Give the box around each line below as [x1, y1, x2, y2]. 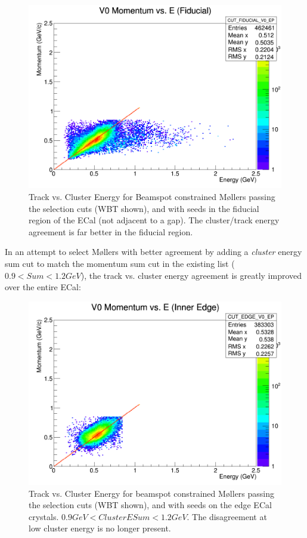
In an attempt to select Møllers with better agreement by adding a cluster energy [5, 245, 302, 258]
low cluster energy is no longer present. [29, 522, 171, 534]
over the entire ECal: [5, 281, 81, 293]
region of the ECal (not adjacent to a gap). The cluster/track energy [29, 214, 280, 226]
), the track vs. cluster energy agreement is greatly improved [80, 269, 302, 281]
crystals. [29, 510, 59, 522]
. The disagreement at [187, 510, 267, 522]
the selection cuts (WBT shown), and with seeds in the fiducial [29, 202, 259, 214]
